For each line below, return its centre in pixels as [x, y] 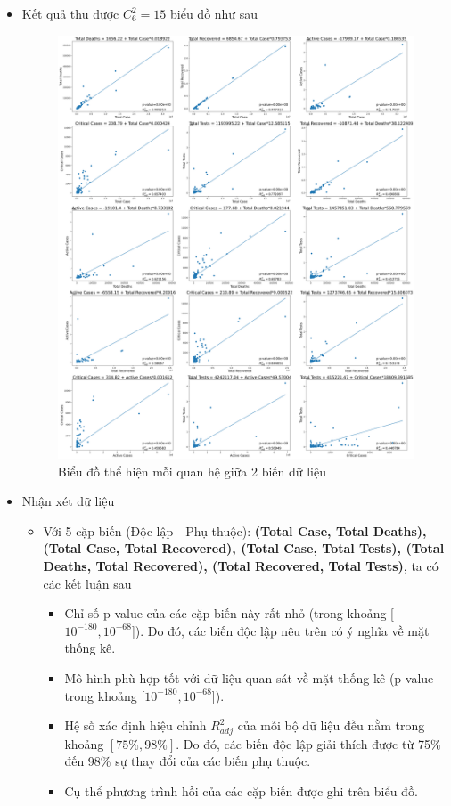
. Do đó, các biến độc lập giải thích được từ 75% [308, 743]
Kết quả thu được [70, 13]
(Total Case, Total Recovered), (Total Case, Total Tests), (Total [244, 548]
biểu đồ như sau [214, 13]
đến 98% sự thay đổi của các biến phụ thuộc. [188, 761]
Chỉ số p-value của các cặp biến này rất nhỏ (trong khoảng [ [229, 613]
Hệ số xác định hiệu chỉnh [135, 725]
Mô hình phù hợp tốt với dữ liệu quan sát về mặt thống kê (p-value [249, 677]
